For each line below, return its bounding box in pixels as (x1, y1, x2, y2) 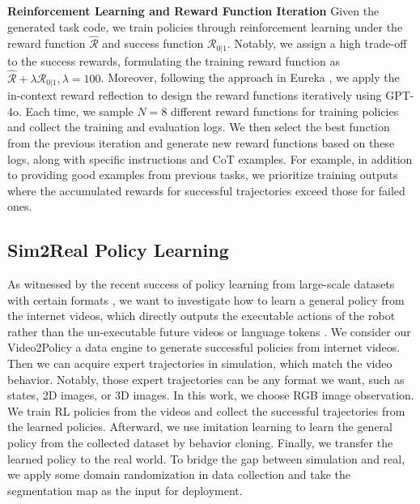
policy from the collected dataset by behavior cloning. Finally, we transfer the (7, 434, 393, 451)
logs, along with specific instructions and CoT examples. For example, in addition (7, 150, 413, 167)
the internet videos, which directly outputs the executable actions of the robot (7, 307, 396, 324)
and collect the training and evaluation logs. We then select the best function (7, 118, 390, 135)
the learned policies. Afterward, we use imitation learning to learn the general (7, 418, 392, 435)
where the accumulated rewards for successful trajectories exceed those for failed (7, 182, 405, 199)
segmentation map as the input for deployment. (7, 481, 243, 498)
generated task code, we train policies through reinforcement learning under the (7, 18, 403, 35)
